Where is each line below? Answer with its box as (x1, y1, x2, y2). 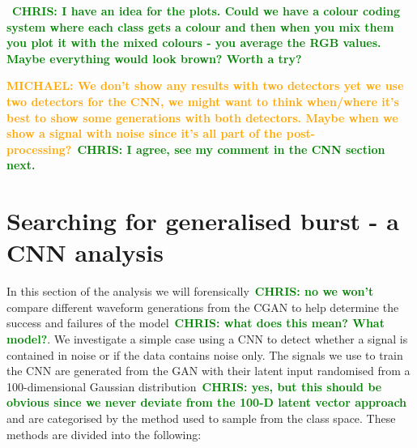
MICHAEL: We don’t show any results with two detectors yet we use (6, 77, 404, 94)
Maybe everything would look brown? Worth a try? (6, 49, 302, 66)
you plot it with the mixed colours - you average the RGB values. (6, 34, 381, 51)
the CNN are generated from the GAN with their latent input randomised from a (6, 362, 411, 379)
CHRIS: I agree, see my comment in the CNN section (77, 140, 385, 157)
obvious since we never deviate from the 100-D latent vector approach (6, 394, 407, 411)
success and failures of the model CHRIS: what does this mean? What (6, 314, 385, 331)
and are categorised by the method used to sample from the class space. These (6, 410, 396, 426)
